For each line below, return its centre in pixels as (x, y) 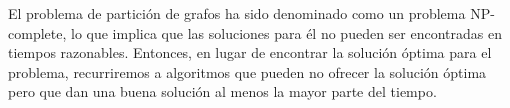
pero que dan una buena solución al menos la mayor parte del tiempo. (222, 91)
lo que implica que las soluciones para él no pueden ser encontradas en (286, 32)
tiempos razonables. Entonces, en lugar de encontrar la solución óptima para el (250, 52)
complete (35, 32)
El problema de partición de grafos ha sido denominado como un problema (237, 13)
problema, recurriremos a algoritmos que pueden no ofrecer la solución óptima (247, 71)
